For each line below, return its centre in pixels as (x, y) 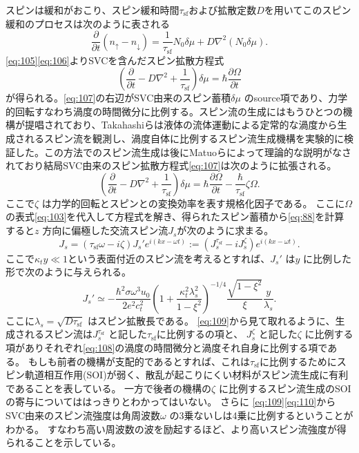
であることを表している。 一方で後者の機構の (109, 388)
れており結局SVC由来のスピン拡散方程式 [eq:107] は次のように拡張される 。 (171, 165)
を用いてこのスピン (308, 10)
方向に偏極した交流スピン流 (105, 230)
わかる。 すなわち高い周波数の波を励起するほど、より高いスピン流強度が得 (176, 428)
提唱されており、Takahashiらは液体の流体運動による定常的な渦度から (181, 125)
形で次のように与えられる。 (68, 272)
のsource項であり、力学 (296, 98)
